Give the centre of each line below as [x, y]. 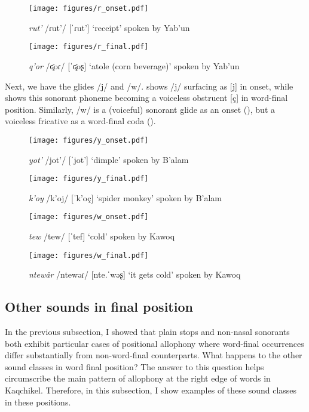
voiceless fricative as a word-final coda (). [80, 121]
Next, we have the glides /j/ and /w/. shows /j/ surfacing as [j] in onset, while [149, 86]
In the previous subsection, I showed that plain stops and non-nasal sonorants [147, 332]
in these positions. [38, 402]
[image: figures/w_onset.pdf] [89, 217]
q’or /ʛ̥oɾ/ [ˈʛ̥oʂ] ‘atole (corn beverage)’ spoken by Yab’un [134, 65]
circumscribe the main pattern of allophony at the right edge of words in [138, 378]
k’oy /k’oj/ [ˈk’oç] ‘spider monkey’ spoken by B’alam [125, 197]
